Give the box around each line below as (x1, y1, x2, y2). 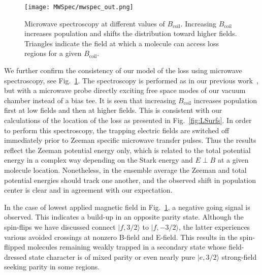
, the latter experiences (178, 221, 250, 232)
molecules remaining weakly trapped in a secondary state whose (27, 241, 226, 252)
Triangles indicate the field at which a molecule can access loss (24, 38, 219, 48)
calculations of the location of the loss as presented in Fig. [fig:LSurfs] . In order (4, 115, 252, 125)
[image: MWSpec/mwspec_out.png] (24, 4, 134, 11)
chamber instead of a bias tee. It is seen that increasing (4, 95, 176, 105)
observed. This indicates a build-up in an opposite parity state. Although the (4, 211, 244, 222)
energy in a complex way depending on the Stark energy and (4, 155, 193, 165)
